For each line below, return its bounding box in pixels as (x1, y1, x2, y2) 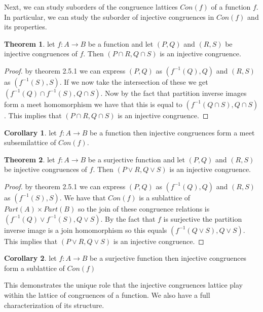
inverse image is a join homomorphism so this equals (4, 224, 167, 235)
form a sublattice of (4, 262, 65, 273)
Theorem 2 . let (4, 154, 55, 164)
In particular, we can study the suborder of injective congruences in (4, 11, 214, 22)
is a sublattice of (139, 192, 191, 202)
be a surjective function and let (88, 154, 185, 164)
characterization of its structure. (4, 299, 104, 310)
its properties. (4, 21, 47, 32)
